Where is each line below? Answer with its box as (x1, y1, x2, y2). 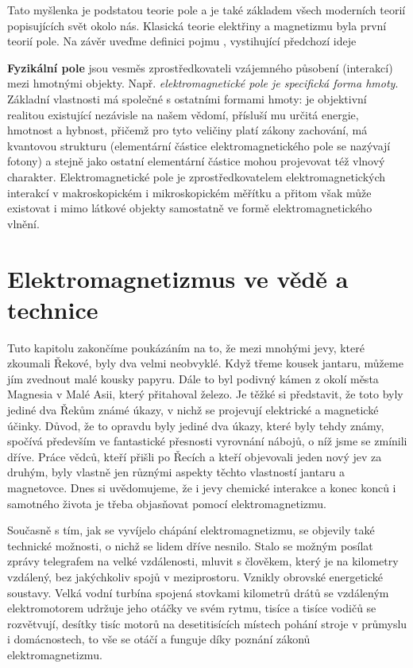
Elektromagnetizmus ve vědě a (7, 262, 349, 294)
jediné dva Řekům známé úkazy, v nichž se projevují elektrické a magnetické (7, 402, 379, 417)
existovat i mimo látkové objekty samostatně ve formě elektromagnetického (7, 200, 372, 216)
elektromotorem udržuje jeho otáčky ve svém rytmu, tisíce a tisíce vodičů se (7, 600, 376, 616)
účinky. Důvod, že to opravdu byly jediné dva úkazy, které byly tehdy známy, (7, 417, 384, 433)
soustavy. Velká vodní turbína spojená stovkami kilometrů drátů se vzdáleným (7, 584, 389, 600)
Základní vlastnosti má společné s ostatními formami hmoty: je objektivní (7, 90, 367, 107)
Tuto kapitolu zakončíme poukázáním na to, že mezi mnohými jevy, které (7, 339, 365, 355)
